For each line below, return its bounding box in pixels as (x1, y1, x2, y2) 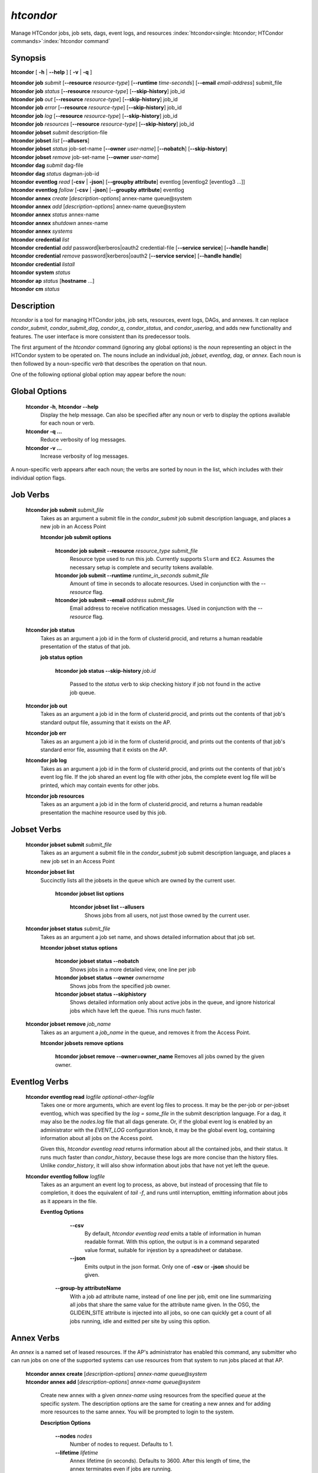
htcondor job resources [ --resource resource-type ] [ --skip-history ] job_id (11, 121, 194, 128)
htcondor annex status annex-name (11, 211, 100, 218)
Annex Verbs (11, 1333, 60, 1343)
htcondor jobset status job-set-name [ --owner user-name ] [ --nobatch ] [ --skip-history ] (11, 145, 228, 153)
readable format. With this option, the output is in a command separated (84, 1238, 259, 1246)
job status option (40, 654, 83, 661)
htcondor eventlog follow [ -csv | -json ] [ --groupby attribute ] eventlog (11, 186, 185, 194)
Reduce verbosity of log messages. (40, 436, 127, 443)
